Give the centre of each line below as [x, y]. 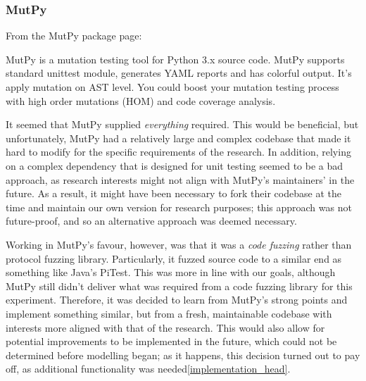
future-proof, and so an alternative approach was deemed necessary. [151, 221]
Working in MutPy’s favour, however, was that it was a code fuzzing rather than [179, 244]
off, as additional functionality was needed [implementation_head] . [148, 369]
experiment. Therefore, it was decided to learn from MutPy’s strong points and [177, 300]
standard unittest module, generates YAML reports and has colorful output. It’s [179, 73]
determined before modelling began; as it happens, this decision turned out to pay [183, 355]
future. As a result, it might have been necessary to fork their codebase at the [173, 193]
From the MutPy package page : [74, 36]
